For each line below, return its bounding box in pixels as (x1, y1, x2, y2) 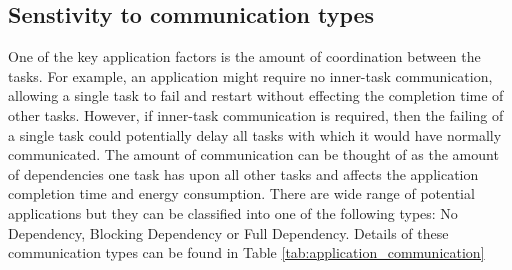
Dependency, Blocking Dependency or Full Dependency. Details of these (8, 222, 449, 243)
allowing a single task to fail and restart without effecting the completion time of (8, 85, 504, 106)
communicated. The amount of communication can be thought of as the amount (8, 144, 499, 165)
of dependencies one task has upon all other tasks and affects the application (8, 163, 479, 184)
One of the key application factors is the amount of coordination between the (8, 46, 481, 67)
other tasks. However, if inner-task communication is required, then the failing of (8, 104, 504, 125)
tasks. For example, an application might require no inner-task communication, (8, 65, 493, 86)
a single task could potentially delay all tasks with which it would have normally (8, 124, 502, 145)
